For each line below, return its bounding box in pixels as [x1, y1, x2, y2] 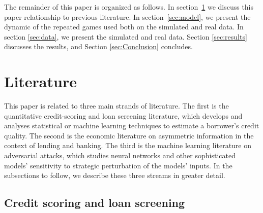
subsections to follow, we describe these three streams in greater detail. [4, 170, 225, 181]
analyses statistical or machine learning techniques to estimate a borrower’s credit [4, 120, 259, 131]
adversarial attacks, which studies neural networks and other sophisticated [4, 150, 236, 161]
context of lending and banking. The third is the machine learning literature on [4, 140, 252, 151]
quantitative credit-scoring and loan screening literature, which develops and [4, 110, 243, 121]
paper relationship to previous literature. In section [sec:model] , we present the [4, 11, 251, 22]
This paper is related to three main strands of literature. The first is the [4, 100, 229, 111]
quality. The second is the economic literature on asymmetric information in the [4, 130, 254, 140]
